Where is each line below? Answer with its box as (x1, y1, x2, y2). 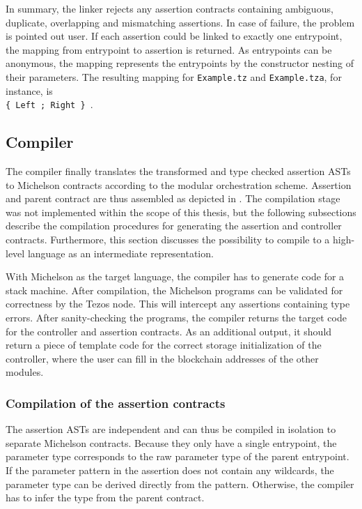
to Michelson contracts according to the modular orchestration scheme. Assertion (6, 177, 352, 192)
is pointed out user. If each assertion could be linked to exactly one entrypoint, (6, 29, 343, 43)
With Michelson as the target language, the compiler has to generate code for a (6, 269, 345, 284)
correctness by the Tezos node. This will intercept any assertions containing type (6, 296, 350, 311)
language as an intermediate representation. (27, 245, 214, 260)
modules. (6, 365, 44, 379)
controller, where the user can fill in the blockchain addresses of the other (6, 351, 319, 365)
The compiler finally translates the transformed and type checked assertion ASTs (6, 164, 351, 178)
